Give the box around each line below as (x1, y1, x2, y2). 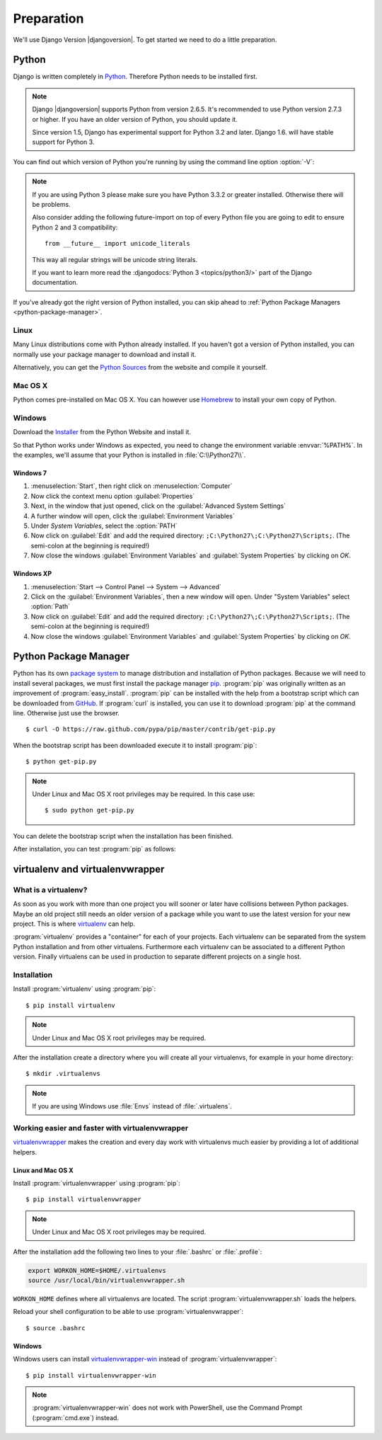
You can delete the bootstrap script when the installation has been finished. (13, 832, 233, 840)
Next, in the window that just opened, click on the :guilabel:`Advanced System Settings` (30, 501, 286, 510)
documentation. (32, 278, 79, 287)
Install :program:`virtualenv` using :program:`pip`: (13, 985, 156, 993)
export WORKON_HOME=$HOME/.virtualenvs (28, 1266, 166, 1274)
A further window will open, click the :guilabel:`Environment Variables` (30, 511, 235, 520)
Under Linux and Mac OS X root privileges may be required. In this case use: (32, 790, 255, 798)
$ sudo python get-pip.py (45, 806, 134, 815)
